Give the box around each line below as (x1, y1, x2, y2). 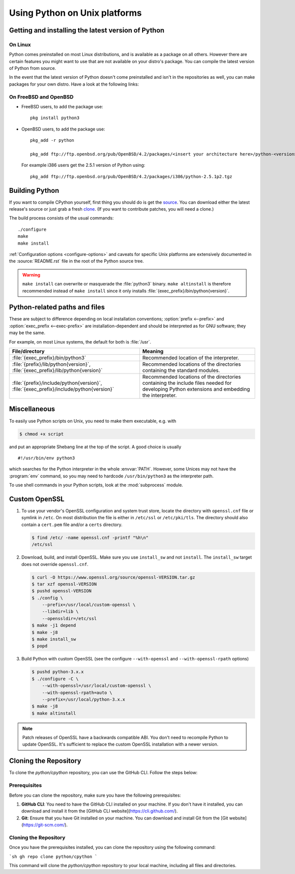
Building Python (9, 186, 59, 194)
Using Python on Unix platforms (9, 7, 142, 18)
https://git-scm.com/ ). (23, 822, 68, 828)
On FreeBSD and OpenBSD (9, 94, 74, 100)
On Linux (9, 41, 31, 48)
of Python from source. (9, 65, 57, 71)
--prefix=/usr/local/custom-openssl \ (42, 602, 136, 608)
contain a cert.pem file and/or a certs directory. (21, 522, 123, 528)
